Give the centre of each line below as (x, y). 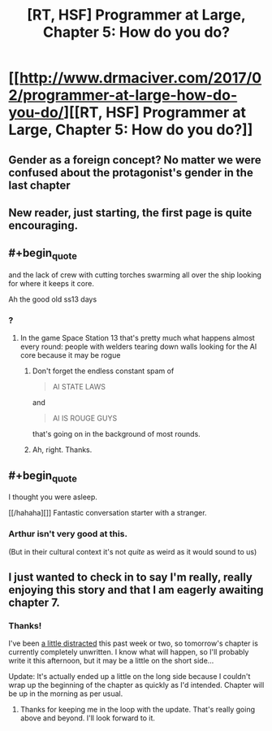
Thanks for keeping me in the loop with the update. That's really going (138, 710)
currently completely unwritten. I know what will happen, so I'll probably (129, 652)
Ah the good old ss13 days (53, 299)
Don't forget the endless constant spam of (103, 371)
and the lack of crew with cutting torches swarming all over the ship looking (135, 275)
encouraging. (43, 225)
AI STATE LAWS (79, 387)
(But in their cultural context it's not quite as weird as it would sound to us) (133, 551)
